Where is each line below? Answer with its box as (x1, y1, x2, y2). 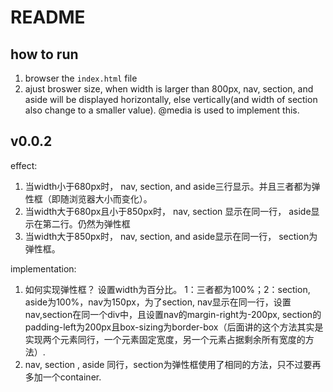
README (10, 6, 86, 29)
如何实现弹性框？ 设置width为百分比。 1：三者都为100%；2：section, (24, 283, 311, 295)
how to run (10, 46, 79, 63)
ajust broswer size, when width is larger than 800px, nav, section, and (24, 83, 314, 95)
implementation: (10, 262, 77, 275)
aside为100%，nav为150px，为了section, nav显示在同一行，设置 (24, 296, 292, 308)
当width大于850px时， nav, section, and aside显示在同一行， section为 (24, 230, 318, 242)
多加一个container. (24, 371, 102, 383)
